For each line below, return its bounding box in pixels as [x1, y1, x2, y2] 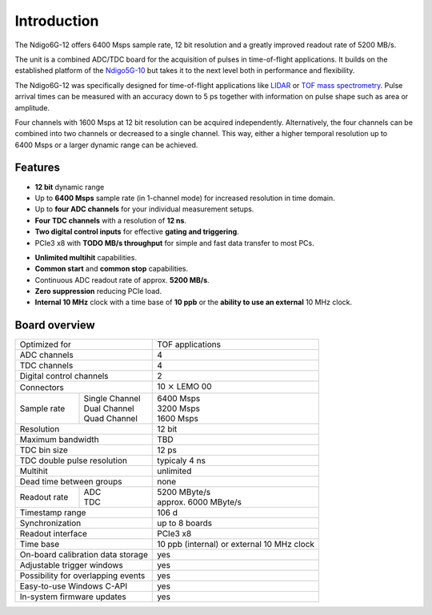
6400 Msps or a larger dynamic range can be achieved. [14, 140, 198, 150]
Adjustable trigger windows [19, 559, 123, 570]
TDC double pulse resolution [19, 455, 128, 466]
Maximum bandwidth [19, 433, 99, 444]
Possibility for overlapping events [19, 569, 146, 581]
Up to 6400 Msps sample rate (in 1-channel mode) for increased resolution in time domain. [34, 193, 335, 203]
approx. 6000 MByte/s [157, 496, 242, 508]
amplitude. [14, 102, 50, 112]
